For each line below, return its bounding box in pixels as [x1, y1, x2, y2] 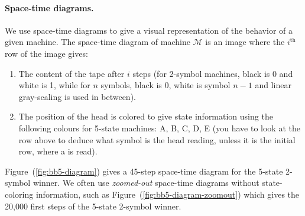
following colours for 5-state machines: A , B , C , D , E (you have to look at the [18, 121, 300, 134]
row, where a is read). [18, 145, 98, 157]
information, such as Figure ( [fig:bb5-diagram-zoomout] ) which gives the [35, 188, 300, 200]
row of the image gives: [5, 47, 88, 59]
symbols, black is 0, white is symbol [100, 79, 231, 91]
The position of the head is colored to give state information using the [18, 110, 273, 122]
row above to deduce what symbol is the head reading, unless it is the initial [18, 133, 296, 146]
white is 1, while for [18, 79, 90, 91]
